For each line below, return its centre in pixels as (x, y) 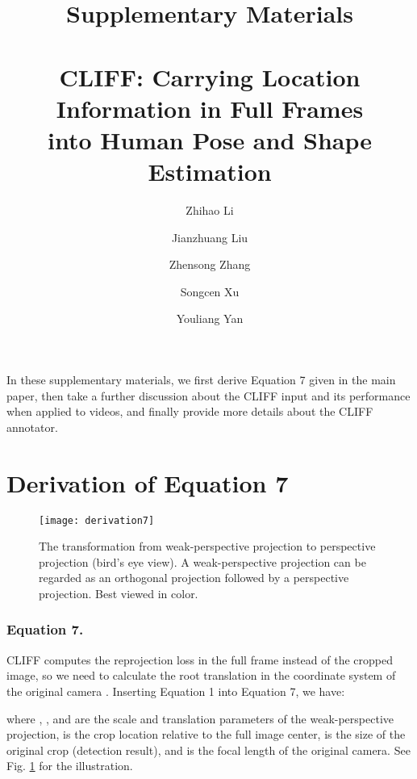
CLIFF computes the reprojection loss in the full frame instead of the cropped (200, 659)
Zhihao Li (210, 210)
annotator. (32, 427)
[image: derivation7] (97, 520)
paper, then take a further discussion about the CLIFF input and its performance (208, 395)
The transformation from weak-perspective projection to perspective (207, 546)
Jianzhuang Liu (210, 237)
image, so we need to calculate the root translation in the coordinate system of (201, 675)
